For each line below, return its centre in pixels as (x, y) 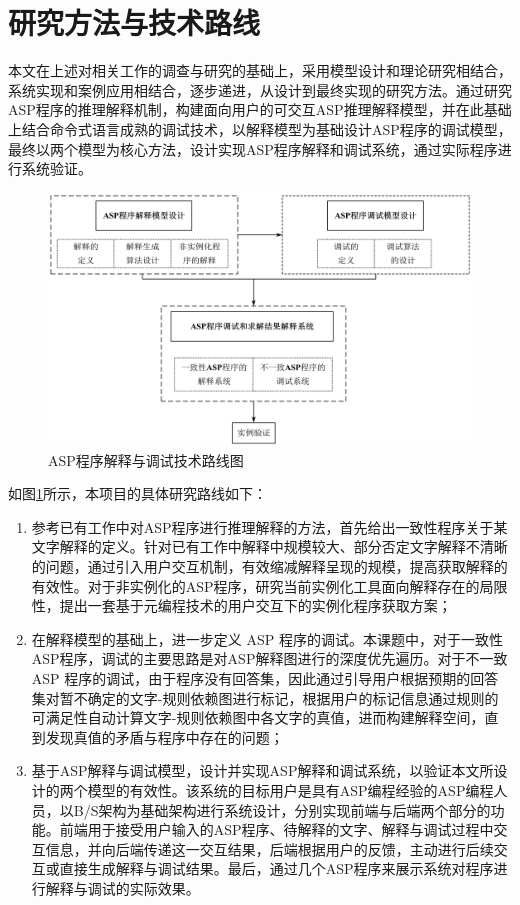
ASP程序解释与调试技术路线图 (146, 459)
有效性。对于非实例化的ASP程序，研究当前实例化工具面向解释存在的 (255, 585)
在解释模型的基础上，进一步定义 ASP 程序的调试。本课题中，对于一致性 (267, 638)
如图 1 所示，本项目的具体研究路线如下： (137, 493)
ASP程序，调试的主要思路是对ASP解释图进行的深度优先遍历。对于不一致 (269, 658)
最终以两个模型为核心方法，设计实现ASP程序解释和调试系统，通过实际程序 (253, 148)
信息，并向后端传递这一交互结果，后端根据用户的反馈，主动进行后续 (269, 848)
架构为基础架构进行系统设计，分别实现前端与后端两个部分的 (294, 809)
